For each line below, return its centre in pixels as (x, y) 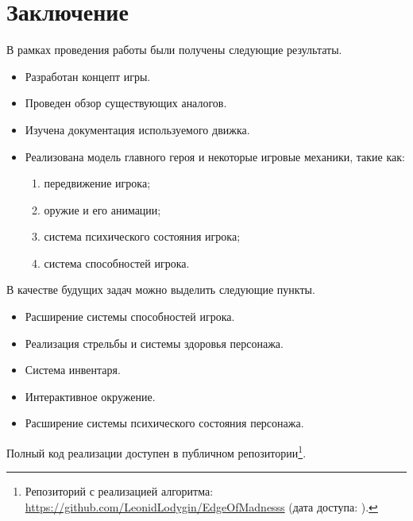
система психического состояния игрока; (142, 236)
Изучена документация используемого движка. (137, 129)
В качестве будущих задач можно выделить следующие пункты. (161, 289)
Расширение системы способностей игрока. (130, 316)
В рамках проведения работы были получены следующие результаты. (174, 50)
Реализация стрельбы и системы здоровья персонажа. (154, 343)
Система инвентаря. (73, 370)
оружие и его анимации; (102, 209)
